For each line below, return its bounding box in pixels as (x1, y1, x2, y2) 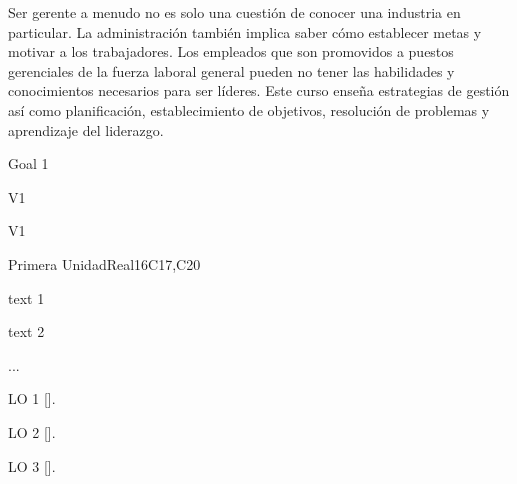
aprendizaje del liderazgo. (8, 119, 164, 140)
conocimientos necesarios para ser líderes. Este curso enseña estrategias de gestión (8, 80, 510, 101)
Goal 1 (8, 153, 49, 174)
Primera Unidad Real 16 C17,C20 (8, 253, 201, 274)
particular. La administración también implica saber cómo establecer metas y (8, 21, 482, 42)
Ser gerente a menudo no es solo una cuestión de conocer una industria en (8, 2, 461, 22)
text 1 (8, 287, 45, 308)
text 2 (8, 321, 45, 342)
